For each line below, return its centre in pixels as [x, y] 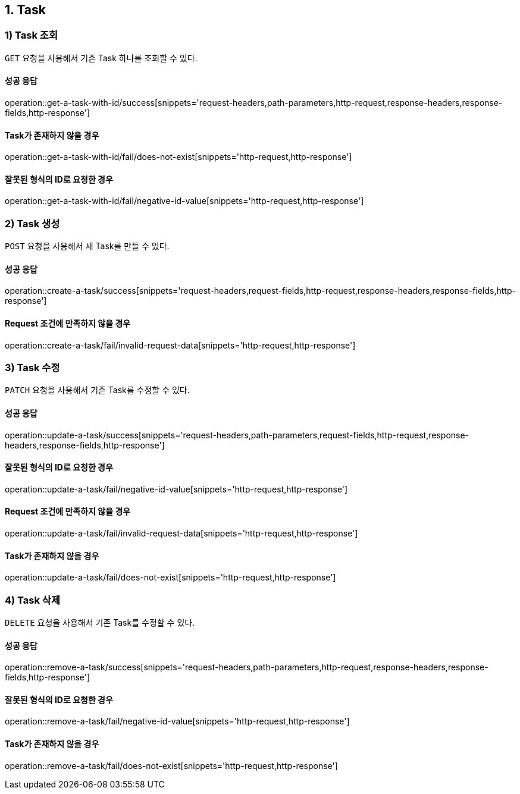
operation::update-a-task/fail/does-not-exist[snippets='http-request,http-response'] [170, 578]
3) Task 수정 [32, 368]
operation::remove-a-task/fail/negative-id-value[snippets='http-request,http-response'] [177, 721]
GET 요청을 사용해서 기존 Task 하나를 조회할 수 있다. [101, 58]
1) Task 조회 [31, 35]
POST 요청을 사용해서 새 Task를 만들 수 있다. [87, 246]
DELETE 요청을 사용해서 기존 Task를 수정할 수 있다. [100, 623]
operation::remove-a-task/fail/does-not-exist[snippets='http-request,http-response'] [171, 765]
